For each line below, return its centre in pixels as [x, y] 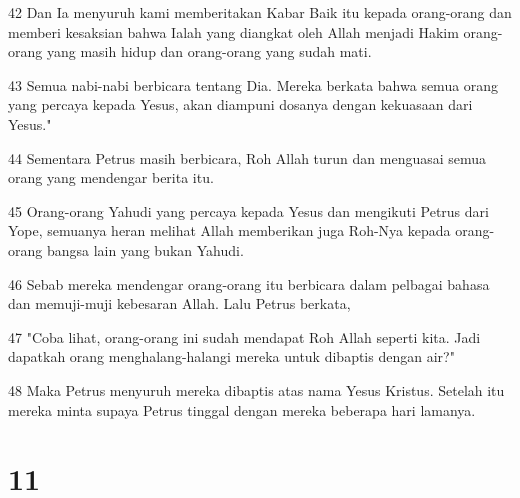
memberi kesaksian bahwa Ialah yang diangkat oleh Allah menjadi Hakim [233, 31]
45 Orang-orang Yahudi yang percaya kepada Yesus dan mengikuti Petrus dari [248, 210]
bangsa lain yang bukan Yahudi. [145, 249]
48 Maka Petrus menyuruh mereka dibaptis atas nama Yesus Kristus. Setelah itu [256, 389]
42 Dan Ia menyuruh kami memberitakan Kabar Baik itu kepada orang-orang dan [260, 12]
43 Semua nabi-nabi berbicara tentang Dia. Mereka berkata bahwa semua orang [253, 84]
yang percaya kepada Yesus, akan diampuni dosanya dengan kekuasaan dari [240, 104]
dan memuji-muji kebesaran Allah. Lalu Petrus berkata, [179, 303]
